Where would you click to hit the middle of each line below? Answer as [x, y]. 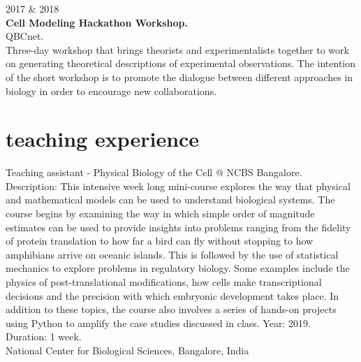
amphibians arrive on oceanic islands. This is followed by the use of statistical [172, 254]
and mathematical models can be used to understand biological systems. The [170, 200]
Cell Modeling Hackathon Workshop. [97, 22]
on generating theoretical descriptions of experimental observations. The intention [181, 63]
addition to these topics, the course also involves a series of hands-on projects [171, 309]
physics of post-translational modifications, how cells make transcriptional [164, 282]
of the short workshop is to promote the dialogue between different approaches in [179, 77]
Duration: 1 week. [44, 336]
